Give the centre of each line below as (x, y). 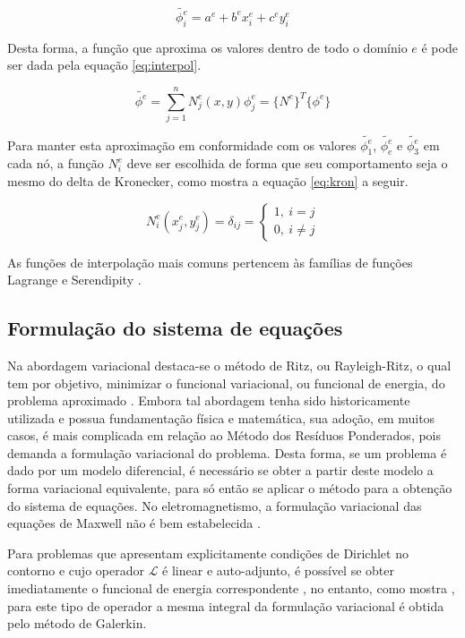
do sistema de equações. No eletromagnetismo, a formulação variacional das (215, 505)
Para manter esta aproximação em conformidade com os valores (182, 145)
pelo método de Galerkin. (77, 623)
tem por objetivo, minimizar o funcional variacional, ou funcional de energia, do (226, 383)
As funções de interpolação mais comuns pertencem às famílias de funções (210, 262)
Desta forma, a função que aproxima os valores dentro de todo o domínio (207, 47)
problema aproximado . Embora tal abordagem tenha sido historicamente (209, 400)
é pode (439, 47)
